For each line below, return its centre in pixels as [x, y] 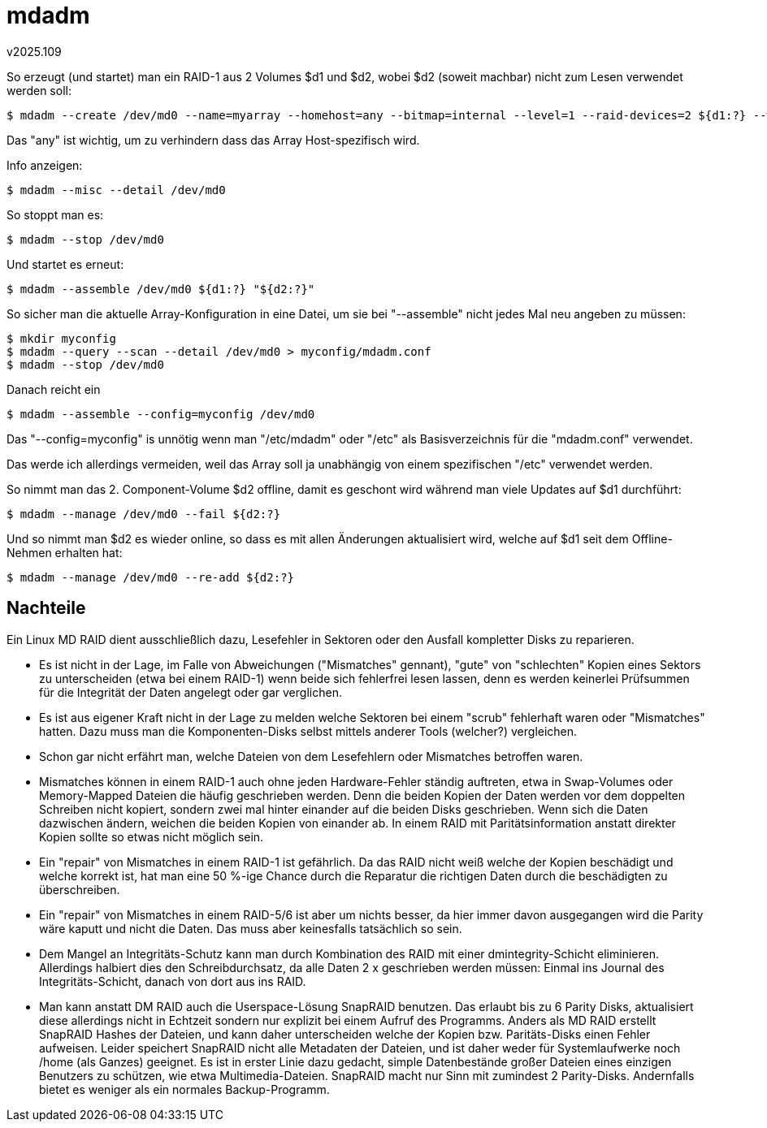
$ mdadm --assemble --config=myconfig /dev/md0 [161, 414]
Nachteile [46, 608]
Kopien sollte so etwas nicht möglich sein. [152, 836]
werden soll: [39, 90]
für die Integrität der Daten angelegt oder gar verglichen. [191, 692]
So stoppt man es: [55, 214]
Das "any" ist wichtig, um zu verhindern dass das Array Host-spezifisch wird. [213, 140]
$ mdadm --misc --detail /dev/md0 [116, 190]
